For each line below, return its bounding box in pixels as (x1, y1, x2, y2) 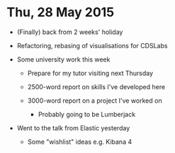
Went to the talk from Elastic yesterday (16, 123, 130, 132)
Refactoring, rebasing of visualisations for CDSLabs (16, 41, 168, 50)
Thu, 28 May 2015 (6, 4, 115, 21)
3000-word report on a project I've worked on (27, 96, 162, 105)
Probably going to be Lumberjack (38, 110, 136, 118)
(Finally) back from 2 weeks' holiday (16, 28, 123, 36)
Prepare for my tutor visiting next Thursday (27, 69, 154, 77)
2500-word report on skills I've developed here (27, 82, 166, 91)
